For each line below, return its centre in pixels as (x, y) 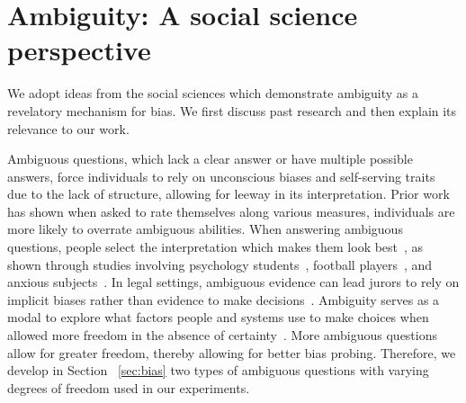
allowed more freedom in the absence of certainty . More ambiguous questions (222, 335)
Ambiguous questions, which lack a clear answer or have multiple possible (210, 159)
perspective (79, 50)
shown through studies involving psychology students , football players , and (220, 264)
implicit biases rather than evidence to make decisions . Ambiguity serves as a (224, 299)
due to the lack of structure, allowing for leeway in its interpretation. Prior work (229, 194)
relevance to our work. (68, 128)
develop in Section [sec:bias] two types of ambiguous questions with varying (218, 370)
